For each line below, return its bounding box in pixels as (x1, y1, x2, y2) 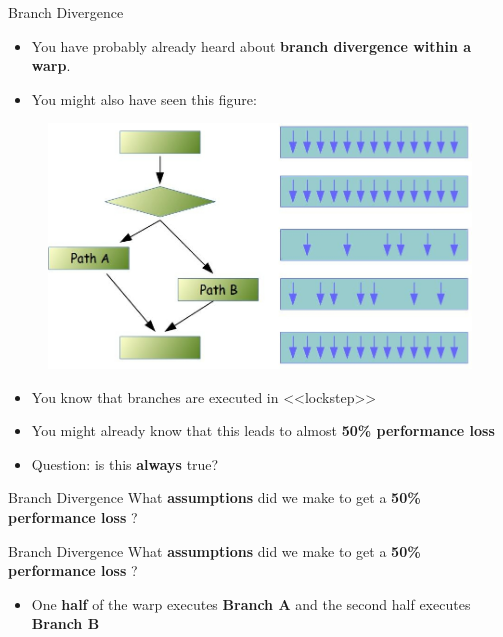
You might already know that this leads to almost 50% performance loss (31, 420, 495, 441)
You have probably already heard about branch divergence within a (31, 35, 472, 56)
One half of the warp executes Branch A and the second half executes (31, 593, 471, 614)
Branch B (31, 613, 100, 634)
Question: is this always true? (31, 453, 219, 474)
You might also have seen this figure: (31, 88, 257, 109)
